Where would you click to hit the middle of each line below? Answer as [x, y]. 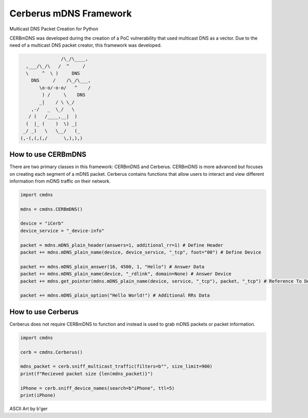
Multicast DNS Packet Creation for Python [54, 29]
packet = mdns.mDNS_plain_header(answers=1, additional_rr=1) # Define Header [122, 245]
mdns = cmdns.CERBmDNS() [52, 209]
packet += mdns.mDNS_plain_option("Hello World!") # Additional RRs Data [115, 295]
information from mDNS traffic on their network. [60, 181]
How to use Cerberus [44, 312]
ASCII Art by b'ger [29, 408]
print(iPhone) [38, 395]
